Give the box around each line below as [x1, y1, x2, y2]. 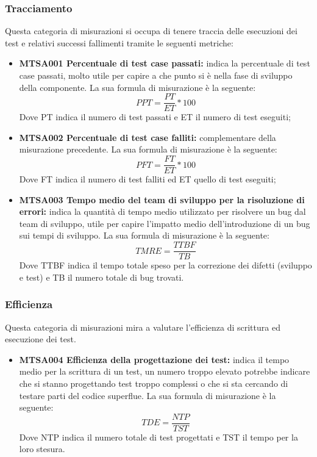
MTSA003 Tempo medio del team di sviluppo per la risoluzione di [19, 193, 305, 206]
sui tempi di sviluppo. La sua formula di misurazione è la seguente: [19, 229, 269, 242]
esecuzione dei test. [5, 333, 76, 345]
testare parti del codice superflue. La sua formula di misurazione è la [19, 389, 276, 401]
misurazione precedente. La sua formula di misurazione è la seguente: [19, 143, 277, 156]
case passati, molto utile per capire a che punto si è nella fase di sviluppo [19, 69, 293, 81]
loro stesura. [19, 442, 65, 455]
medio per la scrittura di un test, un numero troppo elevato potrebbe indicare [19, 365, 310, 378]
